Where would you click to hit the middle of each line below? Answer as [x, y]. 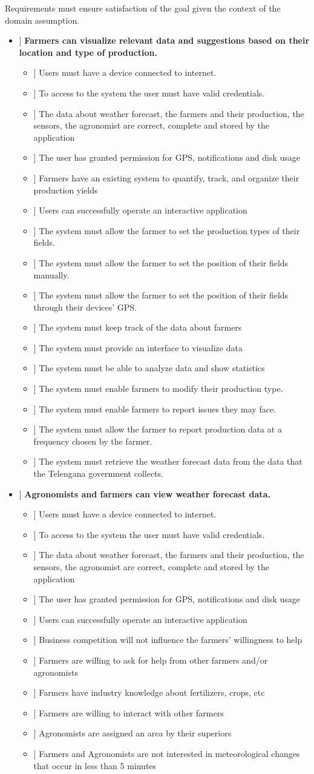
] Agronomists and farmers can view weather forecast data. [145, 493]
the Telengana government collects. [98, 473]
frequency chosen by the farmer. [93, 441]
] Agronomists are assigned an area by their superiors [132, 733]
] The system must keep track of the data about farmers [138, 327]
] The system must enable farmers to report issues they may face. [155, 409]
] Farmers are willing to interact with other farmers [129, 712]
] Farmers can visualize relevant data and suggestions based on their [164, 40]
